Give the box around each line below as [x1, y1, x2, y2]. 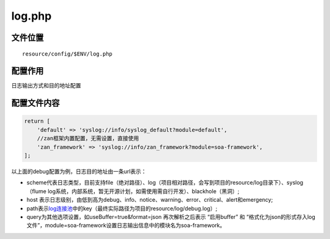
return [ [24, 118, 51, 125]
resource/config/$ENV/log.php [22, 50, 113, 57]
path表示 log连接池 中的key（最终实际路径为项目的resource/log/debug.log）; [26, 205, 218, 212]
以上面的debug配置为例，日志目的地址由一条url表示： [11, 168, 147, 175]
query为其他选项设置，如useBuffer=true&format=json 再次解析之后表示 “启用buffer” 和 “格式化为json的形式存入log [26, 213, 316, 220]
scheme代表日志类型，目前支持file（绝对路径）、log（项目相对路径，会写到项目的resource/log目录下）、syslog [26, 179, 304, 186]
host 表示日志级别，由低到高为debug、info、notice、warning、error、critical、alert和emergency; [26, 196, 273, 204]
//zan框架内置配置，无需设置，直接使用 [37, 135, 139, 142]
